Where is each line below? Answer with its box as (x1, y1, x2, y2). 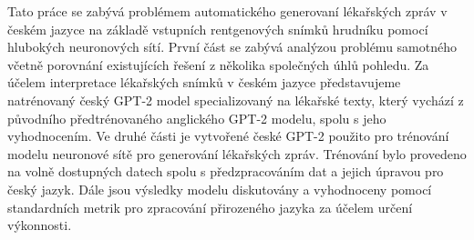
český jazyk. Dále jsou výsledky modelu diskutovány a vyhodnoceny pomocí (7, 179, 432, 198)
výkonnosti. (7, 215, 72, 235)
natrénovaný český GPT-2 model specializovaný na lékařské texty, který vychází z (7, 90, 464, 109)
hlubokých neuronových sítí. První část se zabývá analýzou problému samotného (7, 37, 457, 56)
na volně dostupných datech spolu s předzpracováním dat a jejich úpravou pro (7, 162, 444, 181)
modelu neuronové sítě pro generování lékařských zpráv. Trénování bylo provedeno (7, 144, 467, 163)
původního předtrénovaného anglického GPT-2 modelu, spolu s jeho (7, 108, 386, 127)
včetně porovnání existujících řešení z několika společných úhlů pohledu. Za (7, 55, 429, 74)
